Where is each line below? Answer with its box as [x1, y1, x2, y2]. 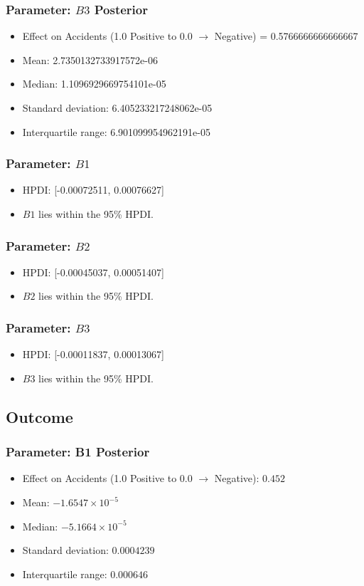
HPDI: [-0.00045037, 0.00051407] [22, 264, 164, 279]
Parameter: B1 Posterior [6, 443, 150, 461]
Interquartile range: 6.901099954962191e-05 [22, 124, 210, 139]
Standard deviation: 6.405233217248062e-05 [22, 100, 213, 115]
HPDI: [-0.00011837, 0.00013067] [22, 347, 164, 362]
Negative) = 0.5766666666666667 [214, 28, 358, 43]
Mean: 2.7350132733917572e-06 [22, 52, 158, 67]
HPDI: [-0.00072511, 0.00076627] [22, 182, 164, 197]
